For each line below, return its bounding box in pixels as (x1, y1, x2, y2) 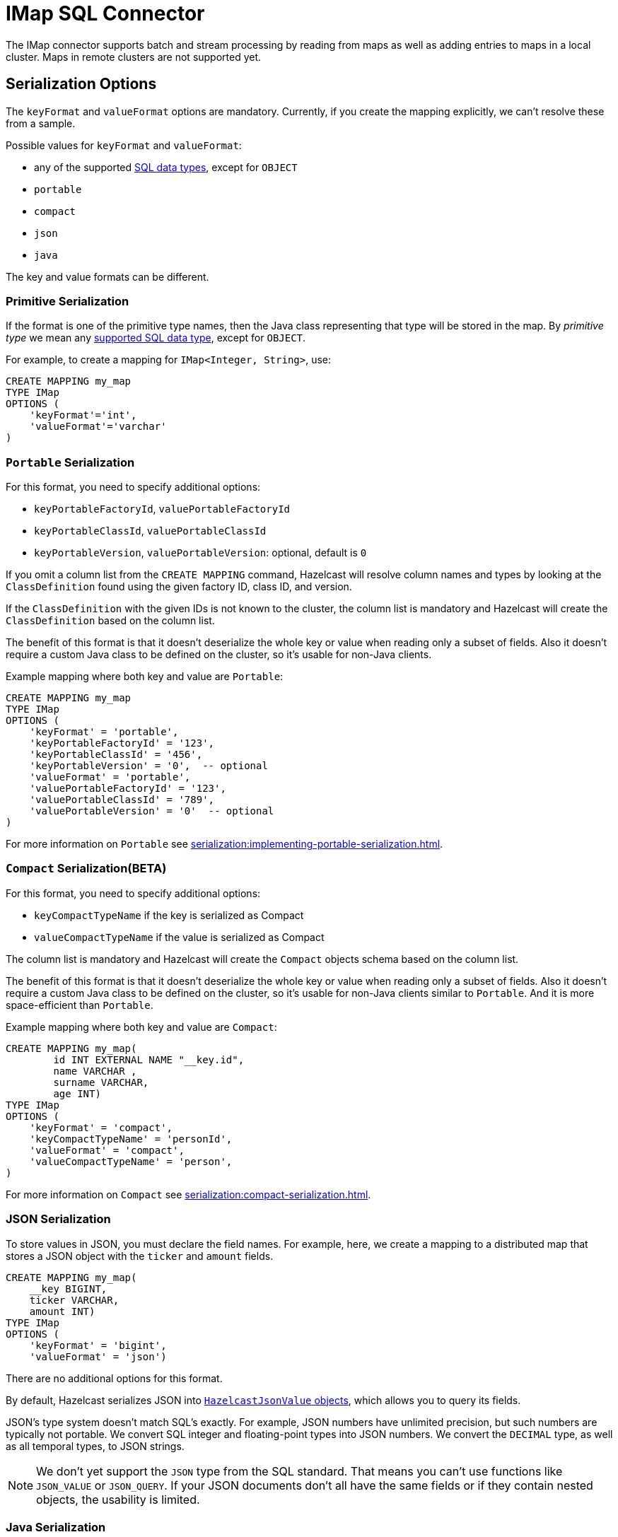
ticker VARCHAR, (29, 1294, 119, 1306)
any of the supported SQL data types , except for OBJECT (34, 160, 298, 173)
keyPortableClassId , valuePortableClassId (34, 525, 267, 537)
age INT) (53, 1087, 101, 1099)
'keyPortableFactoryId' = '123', (29, 737, 215, 749)
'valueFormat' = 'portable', (29, 771, 191, 783)
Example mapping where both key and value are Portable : (6, 670, 284, 683)
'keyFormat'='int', (29, 409, 137, 421)
